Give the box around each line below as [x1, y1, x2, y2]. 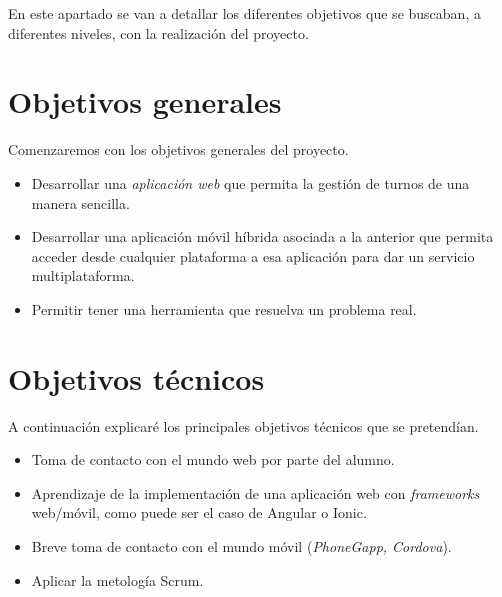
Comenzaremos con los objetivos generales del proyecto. [8, 139, 349, 160]
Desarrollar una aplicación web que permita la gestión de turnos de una [31, 172, 470, 193]
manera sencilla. [31, 192, 130, 213]
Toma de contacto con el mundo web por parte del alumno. [31, 449, 395, 470]
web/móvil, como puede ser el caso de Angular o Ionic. [31, 502, 367, 523]
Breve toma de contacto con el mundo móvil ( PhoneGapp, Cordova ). [31, 535, 452, 556]
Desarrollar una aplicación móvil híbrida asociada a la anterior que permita [31, 226, 494, 247]
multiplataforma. [31, 265, 135, 286]
